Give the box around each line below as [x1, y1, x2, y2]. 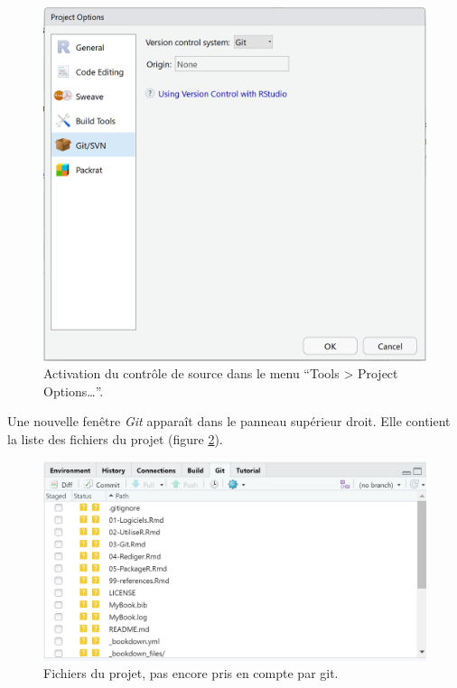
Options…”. [43, 381, 104, 400]
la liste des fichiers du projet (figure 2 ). [7, 430, 223, 449]
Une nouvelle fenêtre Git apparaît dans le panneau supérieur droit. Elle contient [7, 412, 451, 431]
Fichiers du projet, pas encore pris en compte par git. [43, 664, 339, 683]
